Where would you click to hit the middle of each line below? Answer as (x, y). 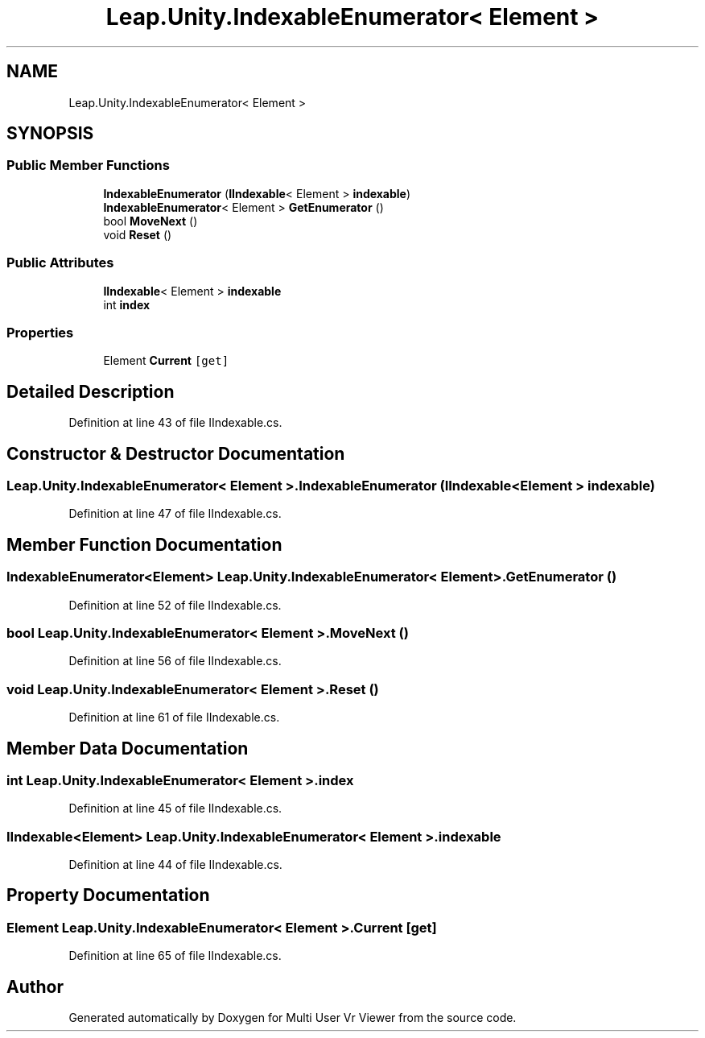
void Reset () (138, 234)
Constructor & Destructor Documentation (176, 453)
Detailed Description (91, 391)
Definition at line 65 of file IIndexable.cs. (175, 956)
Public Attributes (60, 263)
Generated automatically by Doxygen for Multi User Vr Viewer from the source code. (293, 1018)
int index (127, 304)
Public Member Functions (88, 165)
